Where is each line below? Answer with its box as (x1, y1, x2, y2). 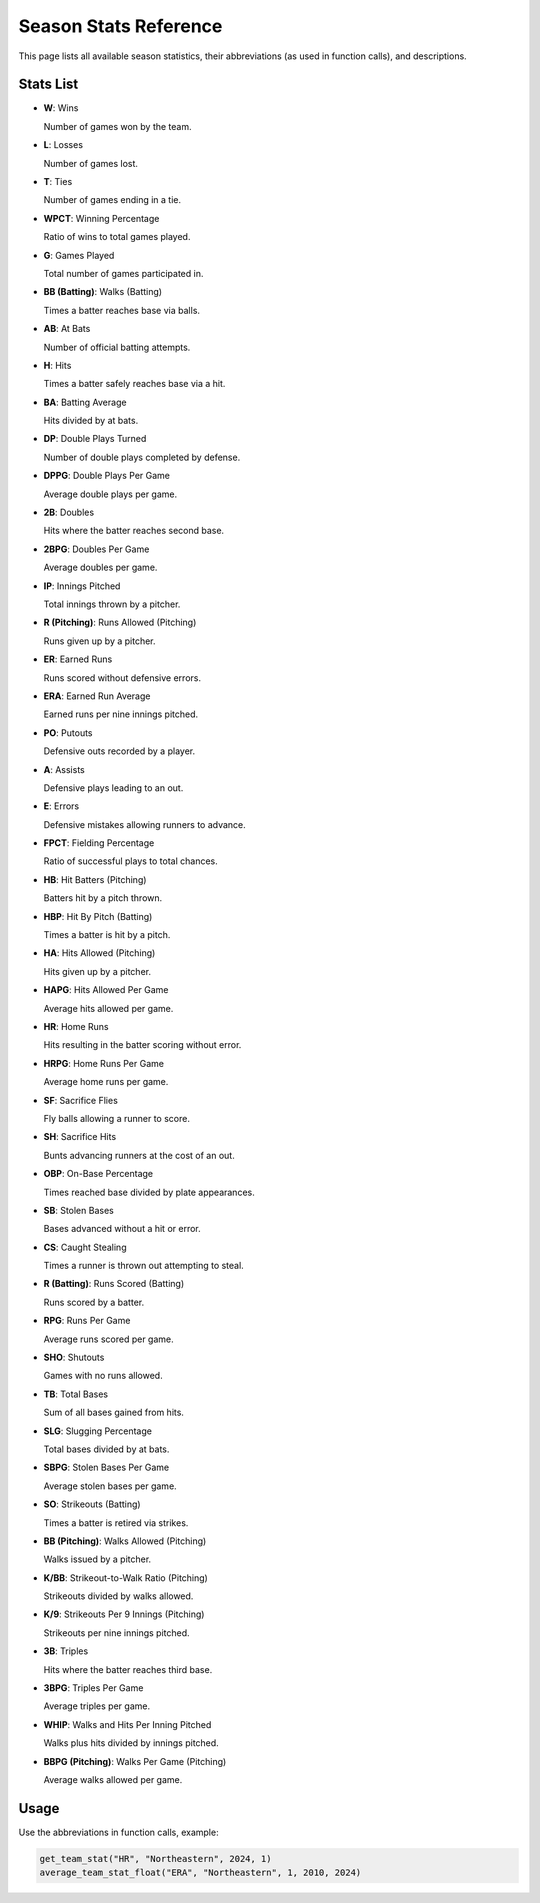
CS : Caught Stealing (43, 1241, 127, 1253)
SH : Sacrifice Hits (43, 1131, 117, 1143)
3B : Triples (43, 1645, 89, 1657)
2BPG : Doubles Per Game (43, 543, 150, 555)
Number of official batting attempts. (43, 341, 191, 353)
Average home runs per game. (43, 1076, 169, 1088)
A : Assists (43, 763, 85, 775)
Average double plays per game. (43, 488, 178, 500)
